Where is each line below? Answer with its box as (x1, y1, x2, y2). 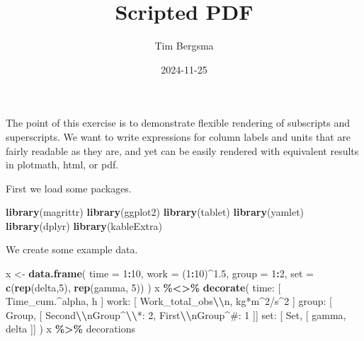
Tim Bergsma (154, 38, 214, 53)
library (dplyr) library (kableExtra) (6, 218, 162, 233)
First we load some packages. (6, 180, 132, 195)
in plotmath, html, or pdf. (6, 157, 119, 172)
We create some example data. (6, 242, 138, 257)
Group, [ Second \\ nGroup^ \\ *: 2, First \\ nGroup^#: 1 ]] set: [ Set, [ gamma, (6, 307, 346, 322)
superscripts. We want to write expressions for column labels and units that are (6, 129, 351, 144)
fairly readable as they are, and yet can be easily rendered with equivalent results (6, 143, 359, 158)
